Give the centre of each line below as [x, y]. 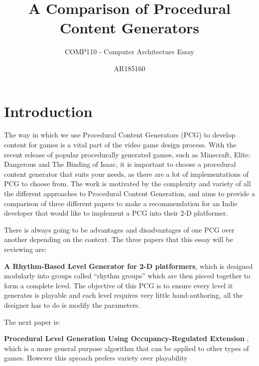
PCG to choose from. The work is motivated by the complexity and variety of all [128, 183]
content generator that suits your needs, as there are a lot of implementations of [126, 174]
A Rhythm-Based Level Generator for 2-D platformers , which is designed [129, 266]
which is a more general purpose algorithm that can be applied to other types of [127, 348]
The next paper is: [32, 321]
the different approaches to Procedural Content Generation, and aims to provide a [129, 193]
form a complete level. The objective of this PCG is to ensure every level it [119, 285]
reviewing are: [25, 249]
